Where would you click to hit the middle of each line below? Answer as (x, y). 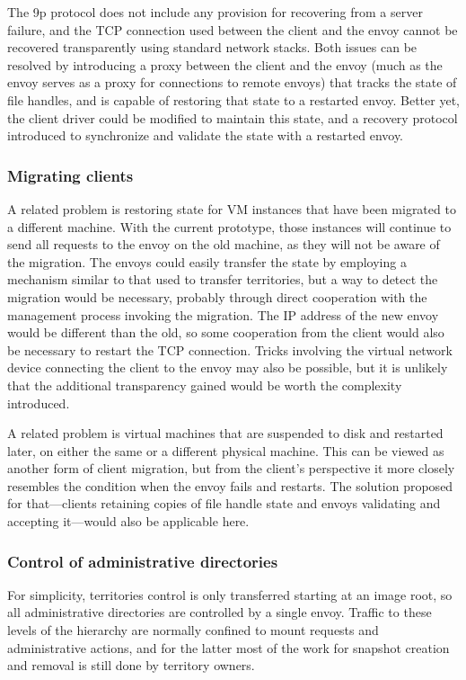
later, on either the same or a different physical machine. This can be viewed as (226, 450)
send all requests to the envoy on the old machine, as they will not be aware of (224, 244)
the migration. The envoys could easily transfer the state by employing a (207, 261)
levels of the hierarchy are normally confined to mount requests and (193, 630)
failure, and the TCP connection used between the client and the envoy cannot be (233, 29)
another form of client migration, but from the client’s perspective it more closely (231, 468)
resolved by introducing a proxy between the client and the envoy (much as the (225, 64)
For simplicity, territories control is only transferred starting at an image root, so (230, 594)
